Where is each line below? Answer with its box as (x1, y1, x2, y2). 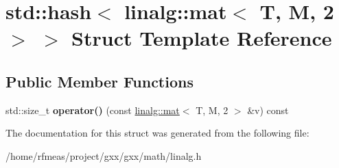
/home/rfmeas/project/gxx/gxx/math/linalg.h (5, 148, 202, 163)
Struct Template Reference (71, 24, 332, 52)
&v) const (247, 102, 289, 117)
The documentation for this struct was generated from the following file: (5, 126, 309, 140)
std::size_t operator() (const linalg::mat (5, 102, 180, 117)
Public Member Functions (5, 70, 194, 92)
